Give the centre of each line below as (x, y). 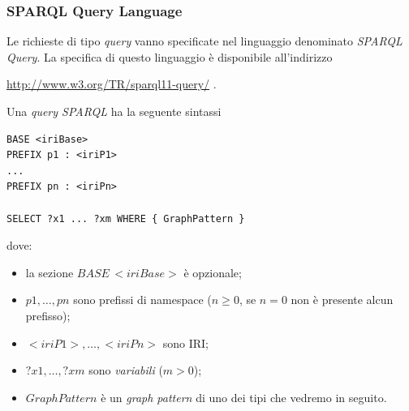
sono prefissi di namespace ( (142, 300)
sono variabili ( (126, 370)
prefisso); (48, 315)
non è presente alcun (342, 300)
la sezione (50, 272)
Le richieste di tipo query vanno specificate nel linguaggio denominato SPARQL (204, 41)
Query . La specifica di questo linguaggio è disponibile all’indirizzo (170, 56)
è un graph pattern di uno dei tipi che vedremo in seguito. (244, 397)
